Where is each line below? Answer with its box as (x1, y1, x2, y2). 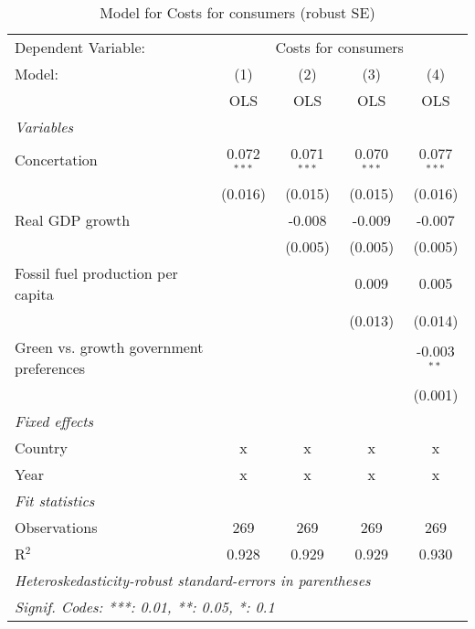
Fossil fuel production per (15, 261, 178, 283)
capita (15, 283, 54, 304)
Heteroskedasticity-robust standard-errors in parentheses (15, 569, 371, 591)
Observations (15, 516, 98, 538)
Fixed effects (15, 410, 94, 432)
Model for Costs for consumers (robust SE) (100, 2, 375, 23)
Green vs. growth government (15, 336, 204, 357)
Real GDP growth (15, 208, 131, 230)
